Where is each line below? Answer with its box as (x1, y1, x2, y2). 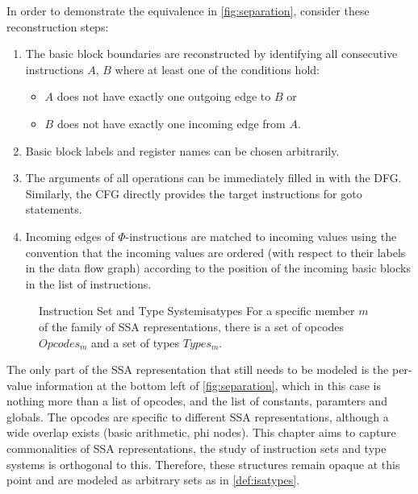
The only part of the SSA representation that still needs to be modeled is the (6, 361, 389, 378)
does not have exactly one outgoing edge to (56, 88, 271, 105)
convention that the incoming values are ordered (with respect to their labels (25, 243, 406, 260)
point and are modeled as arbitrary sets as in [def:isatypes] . (6, 471, 300, 488)
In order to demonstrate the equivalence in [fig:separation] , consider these (6, 2, 370, 19)
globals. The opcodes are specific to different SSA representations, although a (6, 408, 389, 425)
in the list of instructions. (25, 275, 152, 292)
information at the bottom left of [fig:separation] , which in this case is (36, 376, 381, 393)
